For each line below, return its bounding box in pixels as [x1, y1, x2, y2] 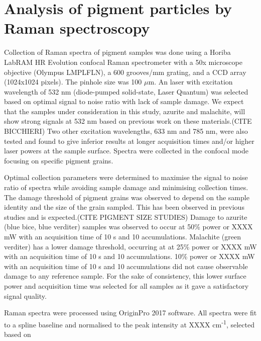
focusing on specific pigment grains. [4, 155, 113, 165]
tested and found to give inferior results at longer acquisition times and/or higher [4, 135, 254, 146]
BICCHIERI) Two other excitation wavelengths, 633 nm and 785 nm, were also [4, 126, 248, 136]
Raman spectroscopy [4, 18, 150, 38]
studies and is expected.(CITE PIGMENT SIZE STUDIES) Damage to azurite [4, 211, 247, 222]
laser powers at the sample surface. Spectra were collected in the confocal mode [4, 145, 248, 156]
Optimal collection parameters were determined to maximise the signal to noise [4, 172, 248, 183]
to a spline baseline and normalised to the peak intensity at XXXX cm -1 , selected [4, 317, 254, 329]
